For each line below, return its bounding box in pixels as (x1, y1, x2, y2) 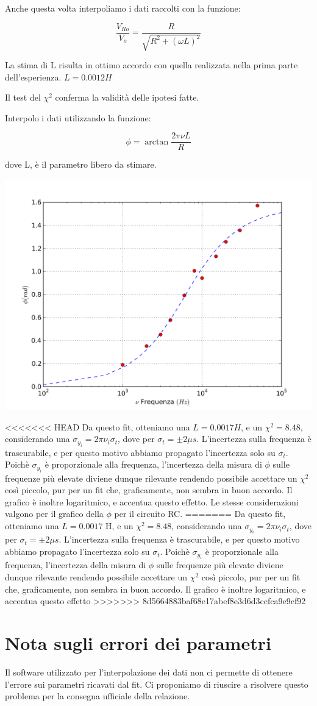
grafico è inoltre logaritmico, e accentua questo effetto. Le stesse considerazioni (5, 495, 299, 508)
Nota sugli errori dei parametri (5, 630, 271, 655)
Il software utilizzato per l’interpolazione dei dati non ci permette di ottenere (5, 665, 293, 678)
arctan (144, 137, 169, 146)
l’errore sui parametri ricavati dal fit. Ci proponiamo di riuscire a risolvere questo (5, 677, 308, 690)
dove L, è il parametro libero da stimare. (5, 158, 157, 171)
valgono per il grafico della (5, 507, 104, 520)
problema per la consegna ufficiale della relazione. (5, 690, 190, 702)
